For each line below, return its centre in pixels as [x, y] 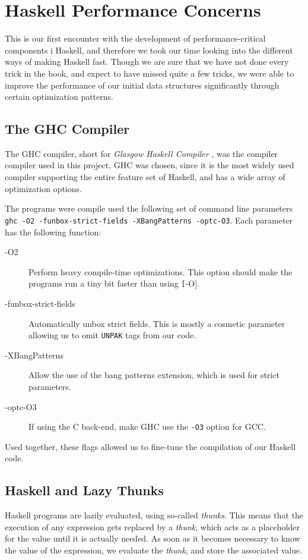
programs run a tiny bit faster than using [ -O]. [114, 283]
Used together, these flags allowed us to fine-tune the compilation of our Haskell [150, 446]
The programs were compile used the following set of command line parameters [149, 208]
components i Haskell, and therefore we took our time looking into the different [149, 50]
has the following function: [53, 232]
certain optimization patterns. [59, 97]
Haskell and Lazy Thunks [84, 490]
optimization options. [43, 188]
